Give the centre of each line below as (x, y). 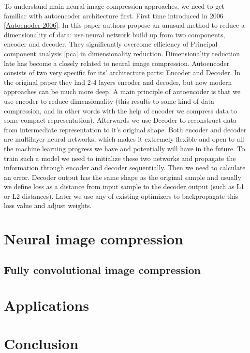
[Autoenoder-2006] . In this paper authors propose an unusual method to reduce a (124, 25)
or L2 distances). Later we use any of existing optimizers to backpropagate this (121, 196)
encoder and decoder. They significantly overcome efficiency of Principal (111, 44)
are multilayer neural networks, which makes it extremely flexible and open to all (124, 139)
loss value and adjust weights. (48, 205)
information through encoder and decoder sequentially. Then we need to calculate (125, 168)
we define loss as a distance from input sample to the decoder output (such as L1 (124, 186)
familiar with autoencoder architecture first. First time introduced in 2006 (114, 15)
